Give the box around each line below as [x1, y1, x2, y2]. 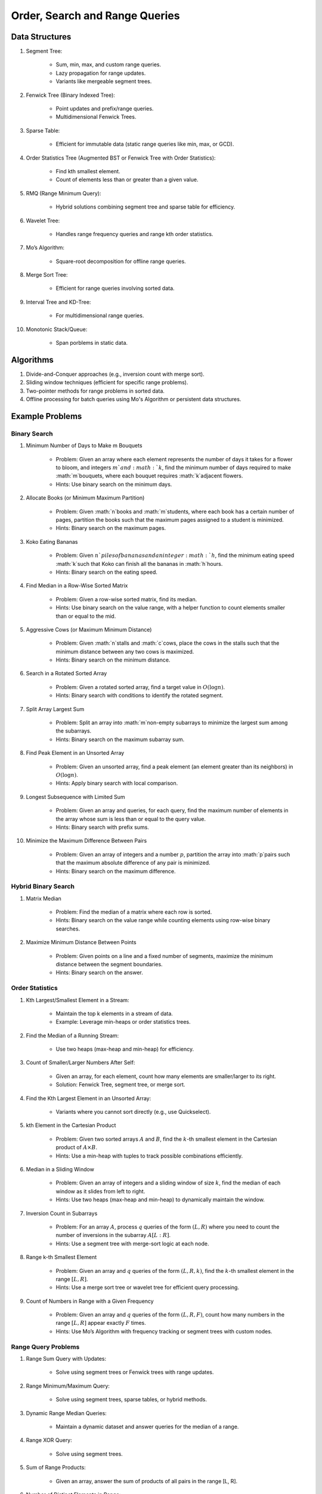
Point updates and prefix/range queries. [55, 105, 154, 112]
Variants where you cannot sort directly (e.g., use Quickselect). [55, 1109, 211, 1116]
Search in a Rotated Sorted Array [26, 670, 107, 677]
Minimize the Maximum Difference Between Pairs [26, 837, 147, 844]
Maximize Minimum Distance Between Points [26, 939, 137, 946]
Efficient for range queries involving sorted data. [55, 284, 175, 292]
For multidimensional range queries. [55, 312, 144, 319]
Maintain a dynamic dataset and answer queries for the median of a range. [55, 1423, 239, 1430]
